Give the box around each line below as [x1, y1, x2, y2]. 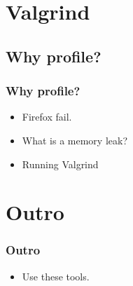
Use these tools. [22, 268, 90, 283]
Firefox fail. [22, 109, 72, 124]
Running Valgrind [22, 156, 99, 171]
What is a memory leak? [22, 132, 128, 147]
